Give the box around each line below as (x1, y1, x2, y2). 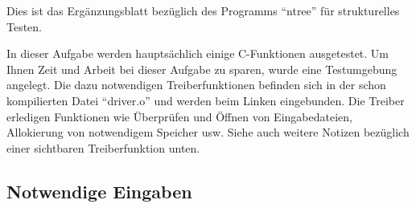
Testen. (6, 18, 43, 35)
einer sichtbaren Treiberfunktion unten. (6, 139, 200, 156)
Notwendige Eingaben (6, 178, 192, 203)
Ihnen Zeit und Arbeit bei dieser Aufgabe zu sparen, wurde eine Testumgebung (6, 60, 397, 77)
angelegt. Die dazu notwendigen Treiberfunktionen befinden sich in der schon (6, 76, 386, 93)
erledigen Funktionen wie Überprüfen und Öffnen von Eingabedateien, (6, 108, 352, 124)
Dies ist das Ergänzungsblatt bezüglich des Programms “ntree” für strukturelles (6, 2, 400, 18)
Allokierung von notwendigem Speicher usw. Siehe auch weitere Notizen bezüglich (6, 124, 410, 141)
